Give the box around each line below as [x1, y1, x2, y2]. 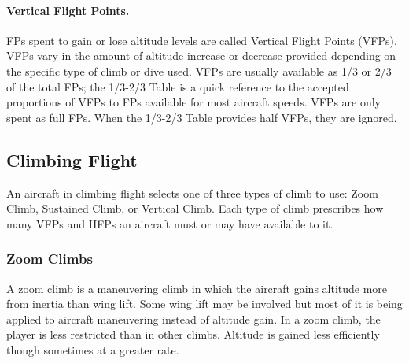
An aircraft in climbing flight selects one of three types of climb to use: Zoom [6, 184, 378, 201]
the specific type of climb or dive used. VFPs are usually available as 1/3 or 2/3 [6, 62, 392, 79]
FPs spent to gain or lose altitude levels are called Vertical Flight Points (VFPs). [6, 31, 397, 48]
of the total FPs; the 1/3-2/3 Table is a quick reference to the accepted [6, 78, 349, 94]
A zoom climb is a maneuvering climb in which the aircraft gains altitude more [6, 280, 388, 296]
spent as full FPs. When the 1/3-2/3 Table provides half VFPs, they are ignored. [6, 109, 397, 125]
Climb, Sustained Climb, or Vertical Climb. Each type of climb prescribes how [6, 200, 384, 217]
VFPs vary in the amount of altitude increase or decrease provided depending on [6, 47, 396, 64]
